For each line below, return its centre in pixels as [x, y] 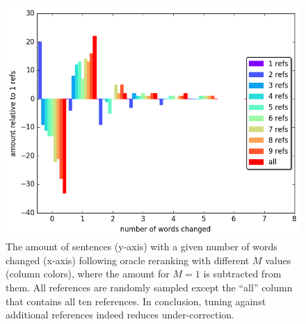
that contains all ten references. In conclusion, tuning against [136, 301]
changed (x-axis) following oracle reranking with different [128, 260]
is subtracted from [242, 274]
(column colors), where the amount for [88, 274]
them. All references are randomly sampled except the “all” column [149, 287]
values [278, 260]
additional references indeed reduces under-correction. [120, 315]
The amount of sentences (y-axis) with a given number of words [142, 246]
